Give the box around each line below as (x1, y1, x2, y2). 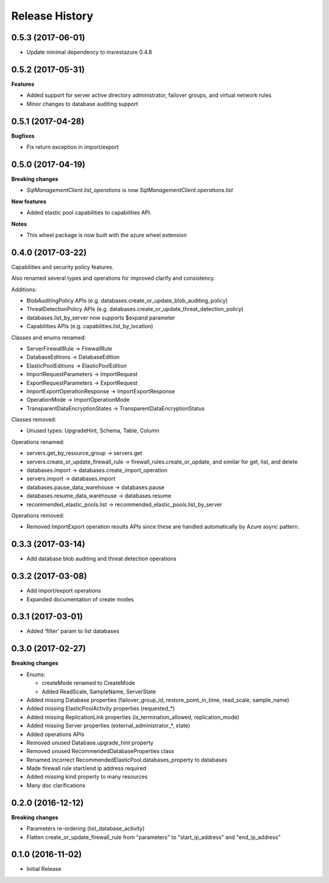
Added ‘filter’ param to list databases (26, 627, 119, 635)
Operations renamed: (11, 438, 65, 445)
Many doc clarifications (26, 781, 85, 789)
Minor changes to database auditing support (26, 100, 138, 107)
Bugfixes (11, 132, 35, 140)
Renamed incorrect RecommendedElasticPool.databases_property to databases (26, 756, 228, 763)
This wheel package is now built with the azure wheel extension (26, 231, 187, 238)
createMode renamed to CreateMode (41, 679, 135, 687)
